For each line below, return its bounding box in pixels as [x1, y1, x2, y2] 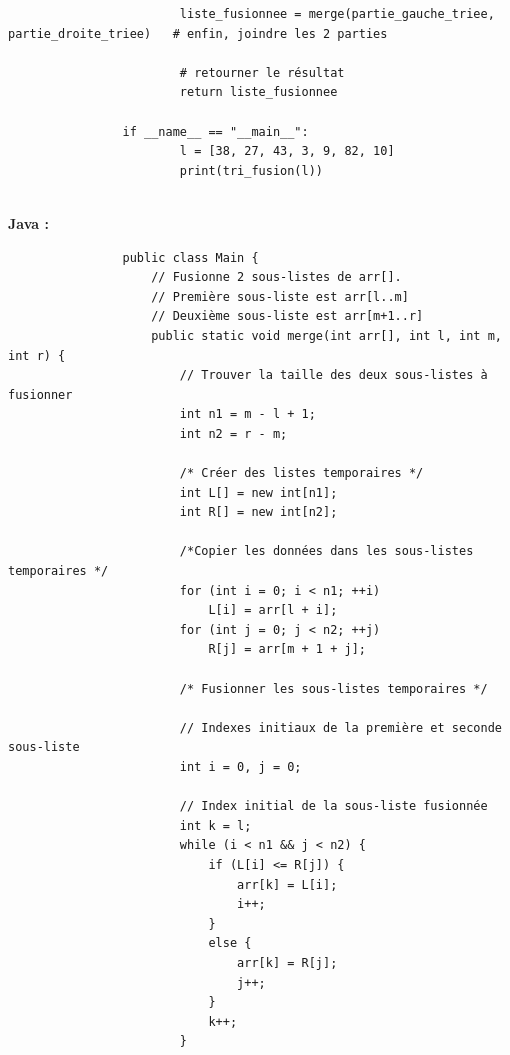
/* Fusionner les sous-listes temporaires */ [179, 681, 488, 696]
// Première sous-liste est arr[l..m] [151, 289, 409, 304]
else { [208, 936, 252, 951]
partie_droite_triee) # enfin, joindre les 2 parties [8, 26, 388, 41]
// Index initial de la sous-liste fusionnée [179, 799, 488, 814]
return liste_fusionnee [179, 85, 338, 100]
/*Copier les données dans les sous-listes [179, 544, 474, 559]
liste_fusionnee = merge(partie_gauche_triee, [179, 7, 495, 21]
